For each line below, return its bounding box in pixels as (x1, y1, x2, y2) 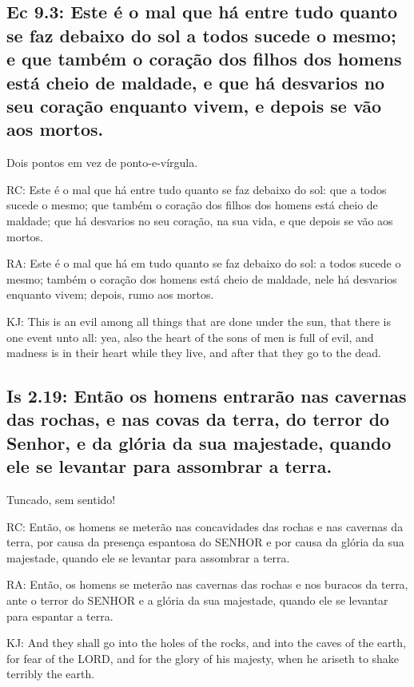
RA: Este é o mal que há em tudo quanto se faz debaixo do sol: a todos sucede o (6, 255, 401, 272)
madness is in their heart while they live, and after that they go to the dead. (6, 344, 381, 361)
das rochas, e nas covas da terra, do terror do (6, 407, 390, 431)
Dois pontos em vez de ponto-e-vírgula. (6, 154, 198, 171)
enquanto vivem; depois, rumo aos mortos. (6, 286, 214, 303)
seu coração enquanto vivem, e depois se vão (6, 93, 382, 117)
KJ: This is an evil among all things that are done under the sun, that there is (6, 312, 391, 329)
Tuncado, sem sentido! (6, 491, 116, 508)
